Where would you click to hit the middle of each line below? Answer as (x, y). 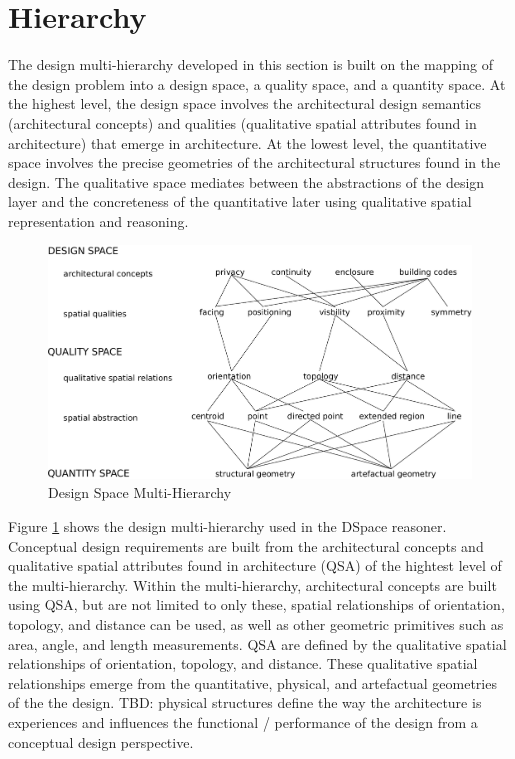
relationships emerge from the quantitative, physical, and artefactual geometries (252, 682)
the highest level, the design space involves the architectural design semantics (245, 103)
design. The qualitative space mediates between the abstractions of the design (246, 181)
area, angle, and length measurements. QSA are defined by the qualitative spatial (257, 643)
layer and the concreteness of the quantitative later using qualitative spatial (240, 201)
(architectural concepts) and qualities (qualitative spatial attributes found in (242, 122)
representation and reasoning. (98, 220)
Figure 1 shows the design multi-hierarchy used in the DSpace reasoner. (227, 526)
